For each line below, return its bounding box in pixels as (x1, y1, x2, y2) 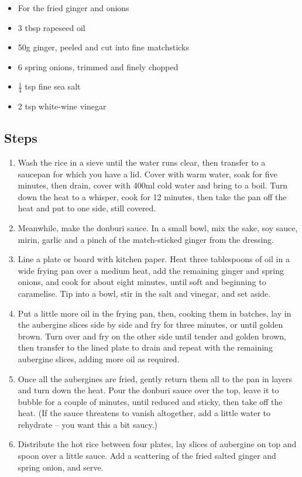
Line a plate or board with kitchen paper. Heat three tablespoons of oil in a (18, 253, 290, 265)
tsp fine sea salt (25, 80, 81, 92)
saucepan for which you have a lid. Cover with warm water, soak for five (18, 167, 277, 180)
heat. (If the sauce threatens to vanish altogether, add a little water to (18, 407, 271, 419)
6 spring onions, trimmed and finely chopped (18, 60, 179, 73)
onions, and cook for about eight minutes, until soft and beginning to (18, 276, 266, 288)
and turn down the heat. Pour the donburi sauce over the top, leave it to (18, 384, 279, 396)
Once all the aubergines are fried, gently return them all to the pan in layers (18, 372, 293, 385)
